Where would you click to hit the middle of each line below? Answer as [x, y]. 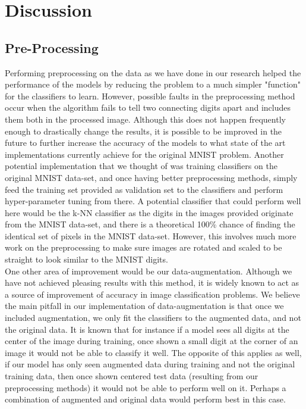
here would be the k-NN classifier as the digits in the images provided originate [149, 212]
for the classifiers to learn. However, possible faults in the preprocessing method [150, 96]
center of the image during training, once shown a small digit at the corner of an [152, 341]
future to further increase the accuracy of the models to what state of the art [145, 143]
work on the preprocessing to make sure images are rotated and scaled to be [143, 247]
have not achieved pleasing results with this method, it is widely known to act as [152, 282]
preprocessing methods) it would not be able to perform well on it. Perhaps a [146, 387]
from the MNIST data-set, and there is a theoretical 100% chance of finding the [150, 224]
